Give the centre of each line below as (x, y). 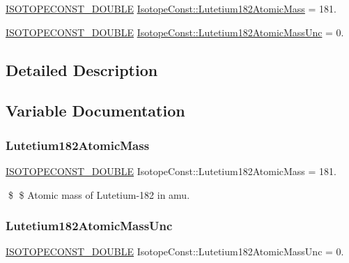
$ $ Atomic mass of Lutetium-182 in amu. (99, 194)
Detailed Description (82, 69)
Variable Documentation (95, 111)
